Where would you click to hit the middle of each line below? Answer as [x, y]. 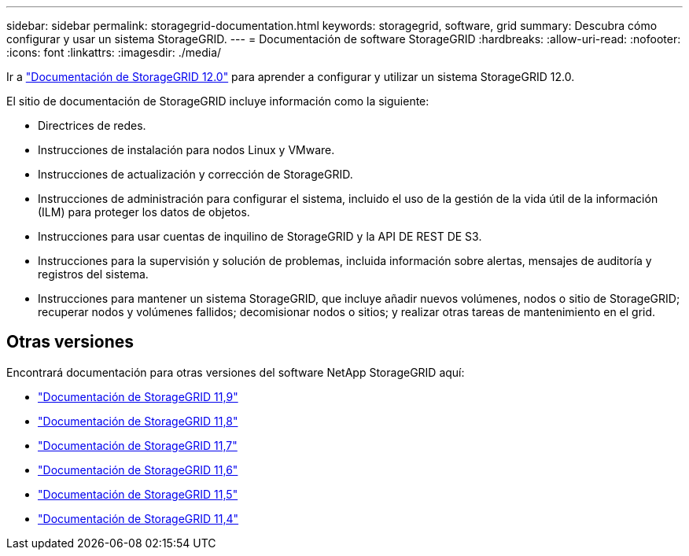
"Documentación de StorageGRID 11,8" [138, 421]
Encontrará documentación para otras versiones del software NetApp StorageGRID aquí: [236, 372]
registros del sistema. [93, 274]
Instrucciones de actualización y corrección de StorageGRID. [195, 174]
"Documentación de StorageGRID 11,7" [138, 445]
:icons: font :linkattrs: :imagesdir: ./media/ [114, 52]
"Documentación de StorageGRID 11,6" [138, 469]
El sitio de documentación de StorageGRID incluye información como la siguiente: [218, 101]
